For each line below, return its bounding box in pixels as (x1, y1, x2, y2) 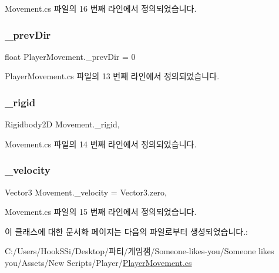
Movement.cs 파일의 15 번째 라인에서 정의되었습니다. (5, 205, 197, 218)
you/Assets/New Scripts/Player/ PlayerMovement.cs (5, 257, 192, 268)
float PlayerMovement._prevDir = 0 (5, 50, 136, 62)
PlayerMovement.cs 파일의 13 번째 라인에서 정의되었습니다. (5, 70, 220, 82)
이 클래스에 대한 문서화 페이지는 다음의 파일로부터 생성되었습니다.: (5, 225, 248, 237)
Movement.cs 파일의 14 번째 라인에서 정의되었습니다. (5, 137, 197, 150)
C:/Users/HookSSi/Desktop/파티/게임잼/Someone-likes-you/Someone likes (5, 245, 274, 257)
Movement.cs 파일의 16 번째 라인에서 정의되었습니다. (5, 2, 197, 14)
